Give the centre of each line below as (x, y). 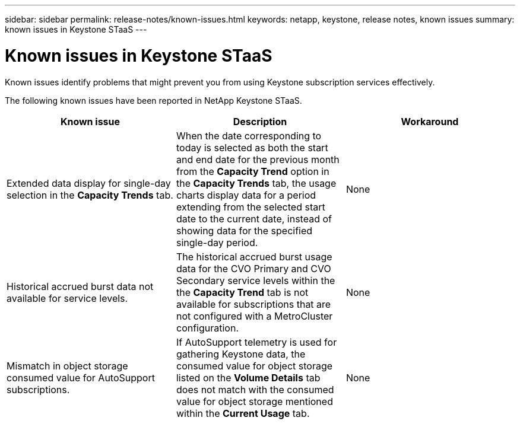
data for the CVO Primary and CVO (253, 268)
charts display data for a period (246, 195)
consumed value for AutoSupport (81, 377)
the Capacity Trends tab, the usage (256, 183)
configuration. (207, 328)
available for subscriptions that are (253, 304)
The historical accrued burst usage (254, 256)
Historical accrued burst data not (80, 286)
